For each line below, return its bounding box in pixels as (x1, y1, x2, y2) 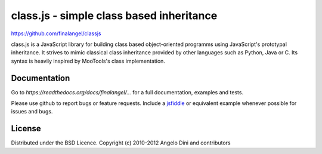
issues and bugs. (11, 108, 53, 115)
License (11, 124, 41, 134)
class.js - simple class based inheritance (11, 9, 218, 22)
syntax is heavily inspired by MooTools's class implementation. (11, 57, 165, 64)
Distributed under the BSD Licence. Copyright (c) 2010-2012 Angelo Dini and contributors (11, 139, 231, 146)
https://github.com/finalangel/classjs (11, 30, 101, 37)
